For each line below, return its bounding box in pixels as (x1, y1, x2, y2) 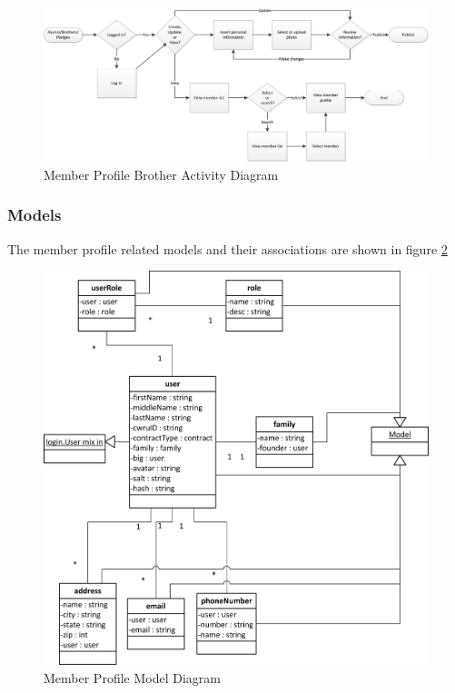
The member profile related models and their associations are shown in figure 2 (7, 239, 448, 258)
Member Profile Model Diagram (44, 668, 221, 687)
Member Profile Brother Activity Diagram (44, 164, 279, 183)
